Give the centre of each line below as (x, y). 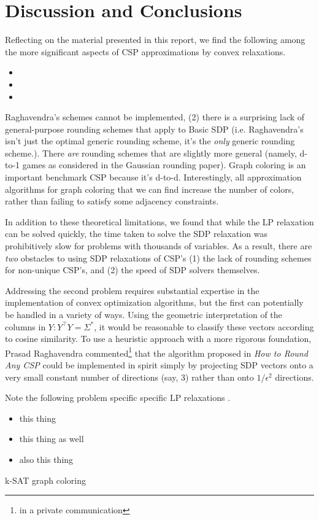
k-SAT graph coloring (45, 480)
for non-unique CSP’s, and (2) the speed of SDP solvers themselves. (133, 270)
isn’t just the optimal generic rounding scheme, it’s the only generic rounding (150, 141)
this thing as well (52, 439)
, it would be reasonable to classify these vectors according (204, 326)
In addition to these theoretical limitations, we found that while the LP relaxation (159, 221)
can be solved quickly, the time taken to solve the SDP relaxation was (136, 234)
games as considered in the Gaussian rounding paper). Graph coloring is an (164, 165)
